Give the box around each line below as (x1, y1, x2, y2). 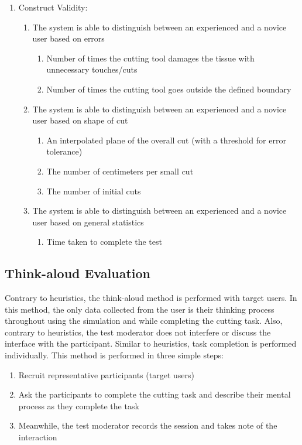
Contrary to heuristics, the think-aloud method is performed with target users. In (5, 292, 297, 304)
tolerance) (46, 145, 83, 158)
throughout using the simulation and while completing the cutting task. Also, (5, 314, 283, 327)
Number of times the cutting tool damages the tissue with (46, 52, 255, 64)
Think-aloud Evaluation (5, 264, 150, 282)
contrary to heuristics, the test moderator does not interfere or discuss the (5, 326, 271, 338)
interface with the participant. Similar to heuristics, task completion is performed (5, 337, 297, 350)
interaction (18, 431, 57, 443)
